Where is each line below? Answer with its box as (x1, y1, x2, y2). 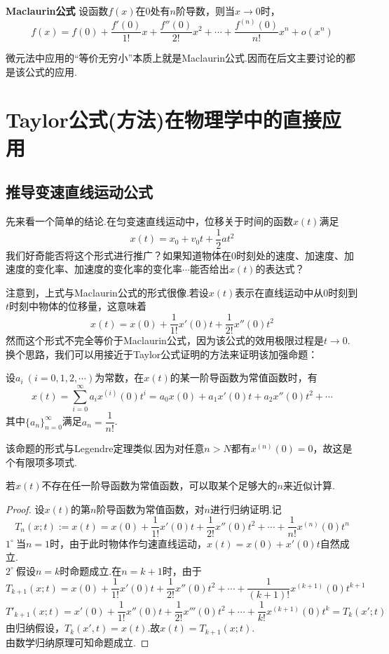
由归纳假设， (6, 620, 64, 635)
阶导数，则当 (176, 4, 235, 18)
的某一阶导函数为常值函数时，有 (170, 370, 318, 385)
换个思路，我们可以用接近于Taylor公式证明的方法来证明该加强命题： (6, 346, 318, 361)
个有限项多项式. (6, 454, 77, 469)
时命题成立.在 (60, 563, 122, 578)
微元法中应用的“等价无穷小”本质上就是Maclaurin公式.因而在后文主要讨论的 (6, 50, 346, 65)
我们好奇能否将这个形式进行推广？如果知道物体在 (6, 247, 231, 262)
